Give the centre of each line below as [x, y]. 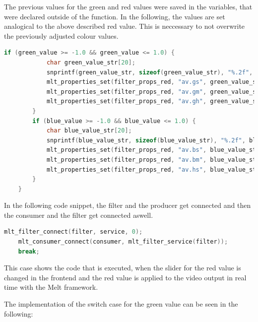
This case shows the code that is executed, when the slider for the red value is [123, 268]
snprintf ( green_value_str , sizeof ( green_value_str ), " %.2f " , [150, 72]
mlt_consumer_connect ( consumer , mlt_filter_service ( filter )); [123, 242]
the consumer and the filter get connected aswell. [79, 215]
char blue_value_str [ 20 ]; [89, 131]
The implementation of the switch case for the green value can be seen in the [121, 304]
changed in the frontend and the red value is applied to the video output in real [125, 277]
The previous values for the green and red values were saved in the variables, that [128, 6]
